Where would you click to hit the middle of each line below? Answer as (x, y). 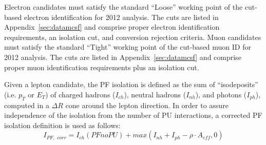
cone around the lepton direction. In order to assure (147, 105)
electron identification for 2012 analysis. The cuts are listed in (121, 17)
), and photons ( (221, 94)
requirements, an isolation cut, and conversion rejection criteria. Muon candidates (133, 37)
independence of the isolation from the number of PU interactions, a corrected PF (133, 115)
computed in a (27, 105)
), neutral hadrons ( (155, 94)
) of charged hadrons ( (80, 94)
